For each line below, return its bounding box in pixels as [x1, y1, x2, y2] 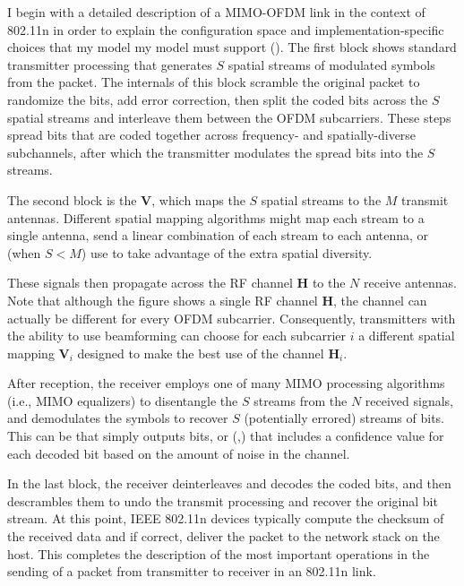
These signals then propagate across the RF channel [7, 273, 293, 292]
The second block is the [7, 190, 137, 209]
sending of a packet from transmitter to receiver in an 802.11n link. [7, 562, 376, 581]
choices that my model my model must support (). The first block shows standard [7, 38, 457, 56]
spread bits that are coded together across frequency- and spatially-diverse [7, 125, 417, 144]
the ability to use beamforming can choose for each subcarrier [7, 326, 347, 345]
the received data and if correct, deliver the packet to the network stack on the [7, 527, 440, 546]
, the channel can [333, 290, 427, 309]
